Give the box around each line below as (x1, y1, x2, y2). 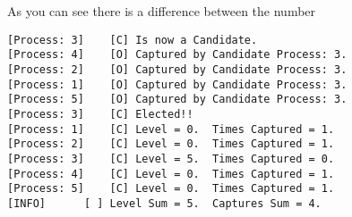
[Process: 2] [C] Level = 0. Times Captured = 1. (7, 138, 335, 151)
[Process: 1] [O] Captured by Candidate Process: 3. (7, 78, 348, 91)
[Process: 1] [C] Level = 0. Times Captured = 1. (7, 122, 335, 136)
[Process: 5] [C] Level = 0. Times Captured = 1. (7, 182, 335, 196)
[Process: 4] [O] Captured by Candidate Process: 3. (7, 48, 348, 62)
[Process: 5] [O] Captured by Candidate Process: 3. (7, 93, 348, 106)
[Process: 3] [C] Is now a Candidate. (7, 33, 258, 46)
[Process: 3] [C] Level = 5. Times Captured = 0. (7, 152, 335, 165)
